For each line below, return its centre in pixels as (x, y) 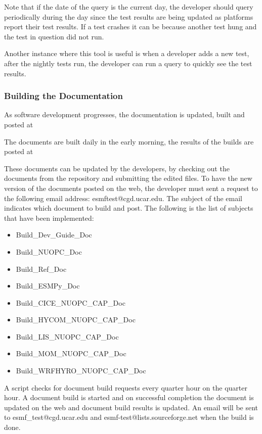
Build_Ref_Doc (41, 269)
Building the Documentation (63, 96)
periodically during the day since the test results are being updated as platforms (129, 16)
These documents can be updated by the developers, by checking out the (117, 168)
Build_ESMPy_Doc (48, 286)
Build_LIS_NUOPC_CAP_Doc (67, 336)
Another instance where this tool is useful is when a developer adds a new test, (127, 53)
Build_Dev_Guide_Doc (54, 235)
